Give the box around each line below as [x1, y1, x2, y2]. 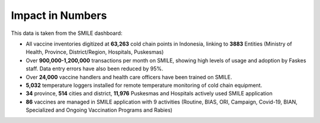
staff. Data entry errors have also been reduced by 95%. [25, 65, 164, 72]
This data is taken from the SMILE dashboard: [11, 30, 123, 37]
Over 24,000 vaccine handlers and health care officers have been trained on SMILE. [25, 73, 232, 80]
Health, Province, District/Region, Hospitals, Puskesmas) [25, 48, 164, 56]
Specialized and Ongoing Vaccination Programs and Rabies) [25, 106, 173, 114]
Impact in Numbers [11, 9, 107, 22]
